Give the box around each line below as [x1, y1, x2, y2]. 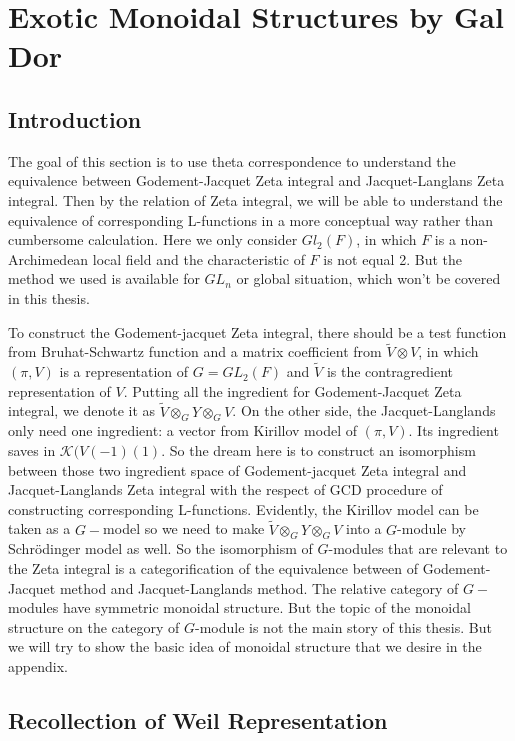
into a [346, 518, 382, 539]
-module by [397, 518, 466, 539]
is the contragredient [326, 361, 454, 382]
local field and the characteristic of [92, 248, 305, 269]
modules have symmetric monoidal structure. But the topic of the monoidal [8, 597, 471, 618]
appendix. [8, 655, 68, 676]
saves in [8, 439, 56, 460]
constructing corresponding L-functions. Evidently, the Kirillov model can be [8, 498, 479, 519]
